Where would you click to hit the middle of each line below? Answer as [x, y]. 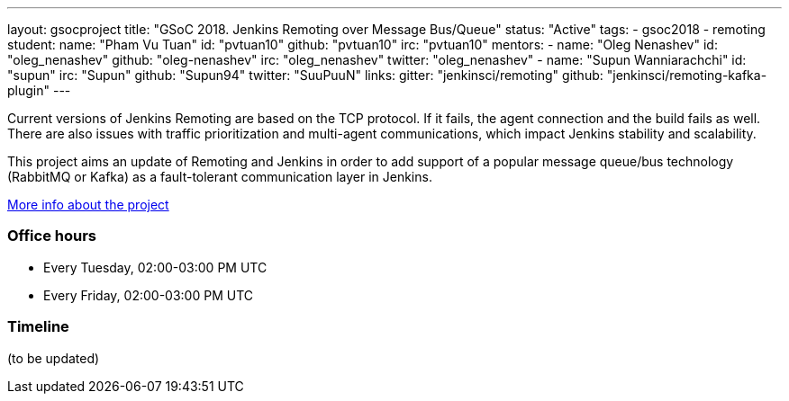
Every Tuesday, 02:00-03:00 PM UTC [155, 267]
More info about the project [88, 205]
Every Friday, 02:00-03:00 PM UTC [148, 295]
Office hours [52, 236]
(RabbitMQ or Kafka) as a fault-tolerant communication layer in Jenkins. [220, 177]
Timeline [38, 327]
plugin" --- [39, 90]
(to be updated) [54, 358]
